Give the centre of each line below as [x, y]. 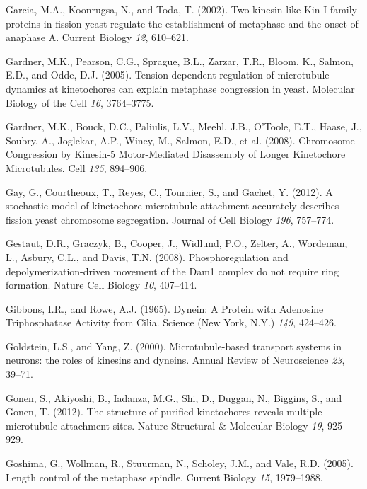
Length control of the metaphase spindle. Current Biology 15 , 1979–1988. [164, 477]
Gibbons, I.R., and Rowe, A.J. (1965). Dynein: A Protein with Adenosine [165, 308]
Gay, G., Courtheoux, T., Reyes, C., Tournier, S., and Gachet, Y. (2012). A [169, 191]
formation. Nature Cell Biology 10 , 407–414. [101, 285]
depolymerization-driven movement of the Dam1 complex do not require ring [172, 271]
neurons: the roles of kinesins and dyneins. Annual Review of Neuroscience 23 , [175, 360]
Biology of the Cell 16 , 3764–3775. [80, 102]
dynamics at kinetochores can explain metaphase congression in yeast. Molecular [180, 88]
